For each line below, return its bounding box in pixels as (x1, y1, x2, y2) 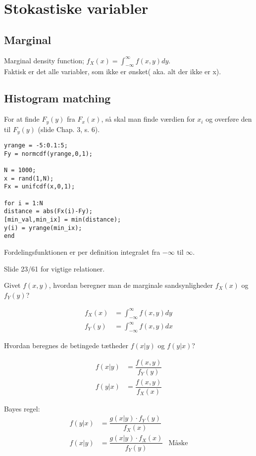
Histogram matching (4, 91, 111, 106)
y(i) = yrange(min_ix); (4, 224, 82, 231)
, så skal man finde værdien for (101, 114, 195, 124)
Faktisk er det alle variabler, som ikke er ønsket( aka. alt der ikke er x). (4, 66, 221, 77)
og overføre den (205, 114, 252, 124)
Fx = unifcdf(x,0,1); (4, 183, 75, 190)
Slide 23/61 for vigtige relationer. (4, 263, 105, 274)
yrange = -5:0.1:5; (4, 142, 68, 149)
